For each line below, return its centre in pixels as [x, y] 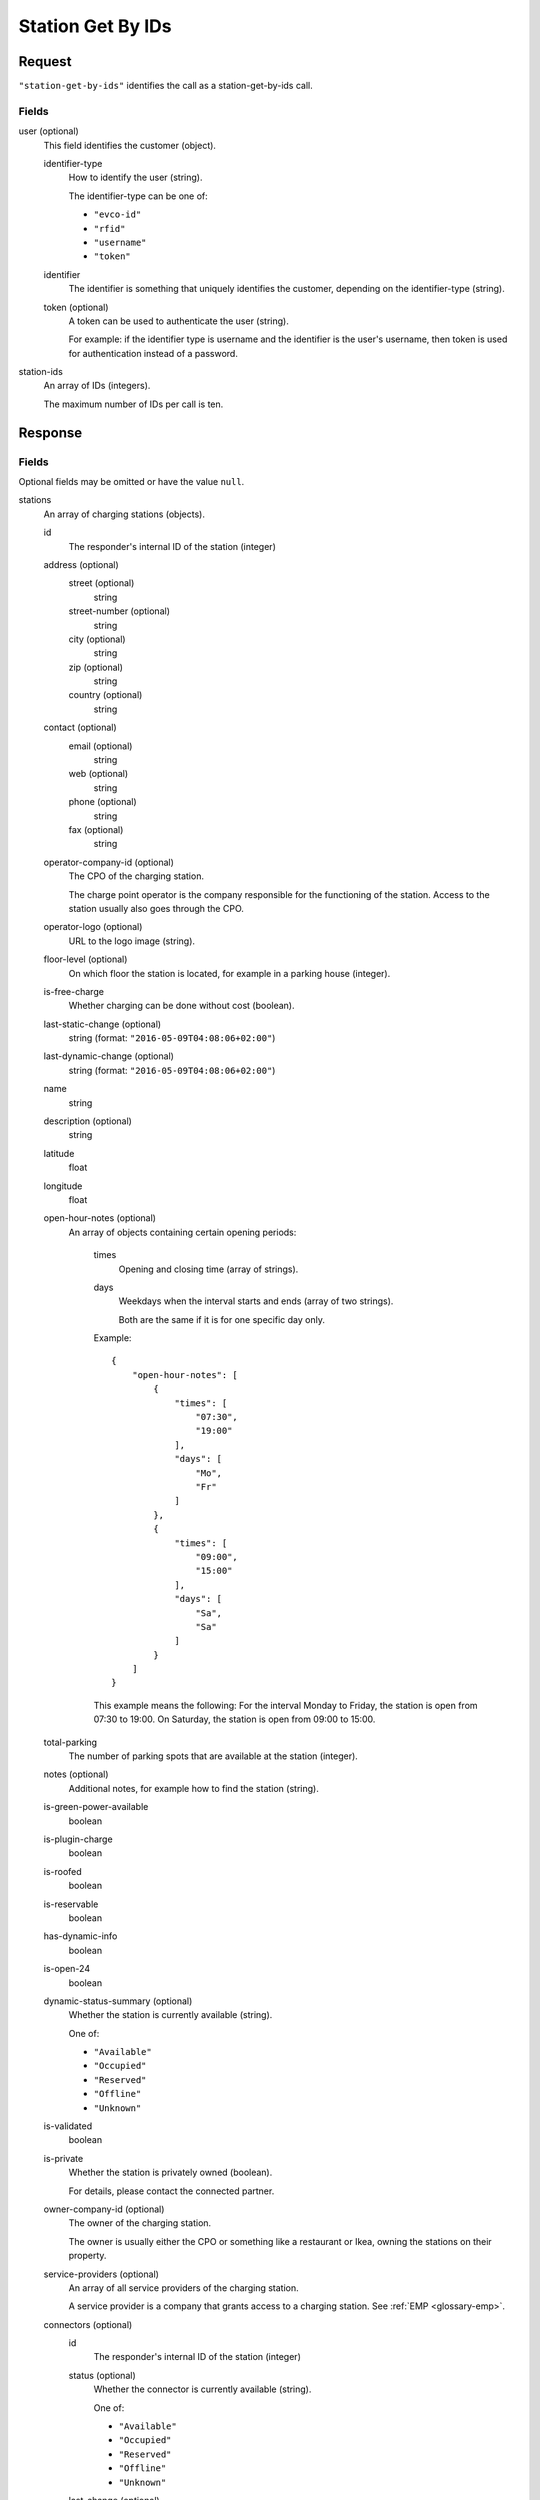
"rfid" [109, 228]
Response [50, 432]
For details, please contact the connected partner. [171, 2191]
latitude [59, 1153]
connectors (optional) [88, 2324]
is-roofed [62, 1871]
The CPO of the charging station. [136, 876]
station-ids [41, 372]
